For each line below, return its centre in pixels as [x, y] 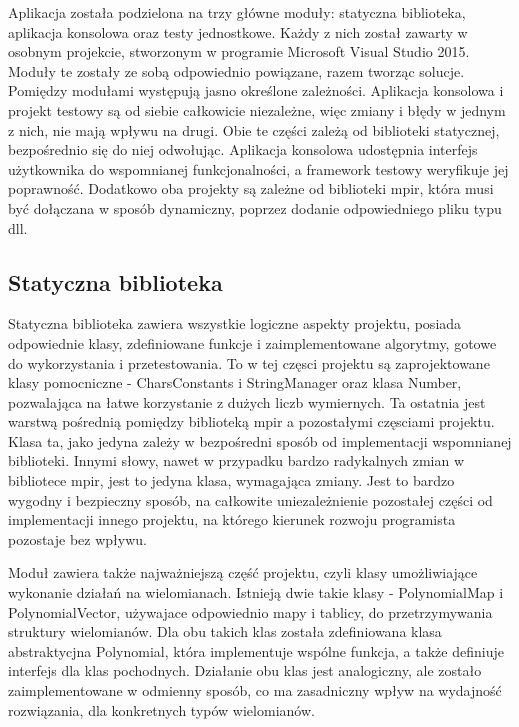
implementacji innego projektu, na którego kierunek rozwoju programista [232, 519]
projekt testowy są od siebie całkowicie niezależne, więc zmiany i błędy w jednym [257, 109]
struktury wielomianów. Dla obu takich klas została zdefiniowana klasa [225, 631]
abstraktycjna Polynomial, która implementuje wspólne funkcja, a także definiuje [256, 650]
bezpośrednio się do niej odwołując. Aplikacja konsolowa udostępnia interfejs [243, 149]
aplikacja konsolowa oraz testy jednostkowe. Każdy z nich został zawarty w [238, 31]
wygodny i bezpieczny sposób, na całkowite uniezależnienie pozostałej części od [250, 499]
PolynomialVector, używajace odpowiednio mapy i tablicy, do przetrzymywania [250, 611]
